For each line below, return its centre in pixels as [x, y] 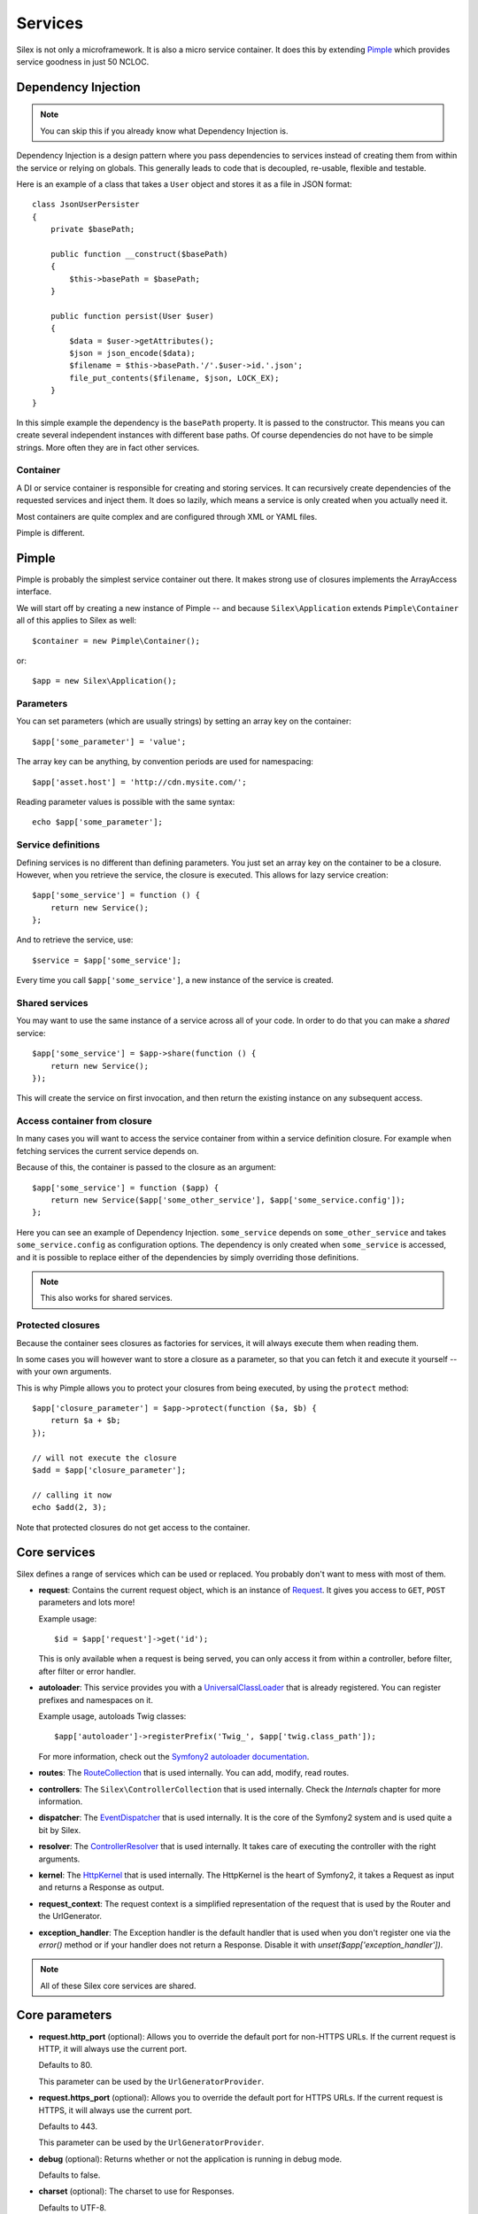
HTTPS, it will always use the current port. [115, 2110]
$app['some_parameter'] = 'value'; [109, 741]
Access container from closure [84, 1121]
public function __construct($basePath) [139, 254]
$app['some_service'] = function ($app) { [126, 1188]
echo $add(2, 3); [69, 1507]
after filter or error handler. [87, 1671]
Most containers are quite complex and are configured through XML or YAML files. [167, 516]
